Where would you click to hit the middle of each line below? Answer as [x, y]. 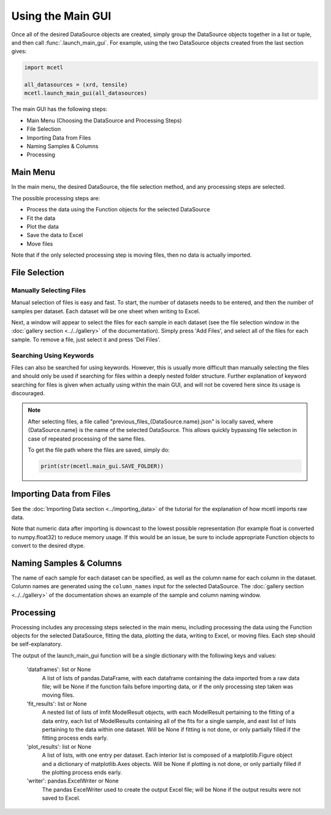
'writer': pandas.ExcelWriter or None [73, 781]
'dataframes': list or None [59, 669]
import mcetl [44, 68]
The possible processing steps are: [56, 198]
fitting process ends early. [75, 738]
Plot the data [43, 226]
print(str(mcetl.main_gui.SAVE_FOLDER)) [102, 466]
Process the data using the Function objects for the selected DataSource [118, 210]
